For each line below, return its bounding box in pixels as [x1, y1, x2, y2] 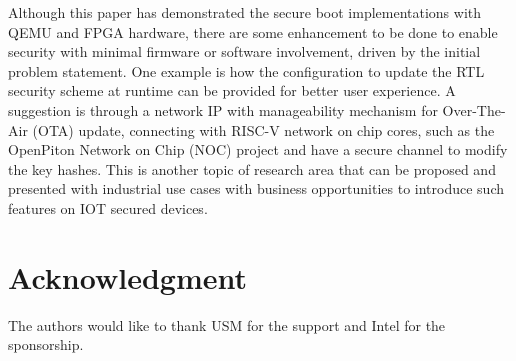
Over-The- [442, 99, 506, 120]
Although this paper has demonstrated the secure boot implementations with [8, 2, 482, 22]
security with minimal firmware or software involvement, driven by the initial [8, 41, 481, 62]
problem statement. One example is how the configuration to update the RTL [8, 60, 485, 81]
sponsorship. [8, 334, 84, 355]
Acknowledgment [8, 256, 247, 297]
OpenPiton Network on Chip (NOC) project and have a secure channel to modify [8, 139, 508, 160]
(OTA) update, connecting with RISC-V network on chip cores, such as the [32, 119, 495, 140]
